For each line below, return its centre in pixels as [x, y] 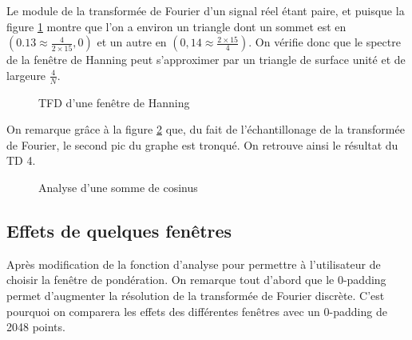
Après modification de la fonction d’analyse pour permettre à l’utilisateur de [194, 264]
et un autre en [132, 42]
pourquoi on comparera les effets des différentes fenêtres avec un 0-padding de [197, 311]
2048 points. [36, 327]
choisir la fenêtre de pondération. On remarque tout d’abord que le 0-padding [196, 280]
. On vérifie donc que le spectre [325, 42]
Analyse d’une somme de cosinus [118, 187]
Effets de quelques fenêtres [119, 230]
